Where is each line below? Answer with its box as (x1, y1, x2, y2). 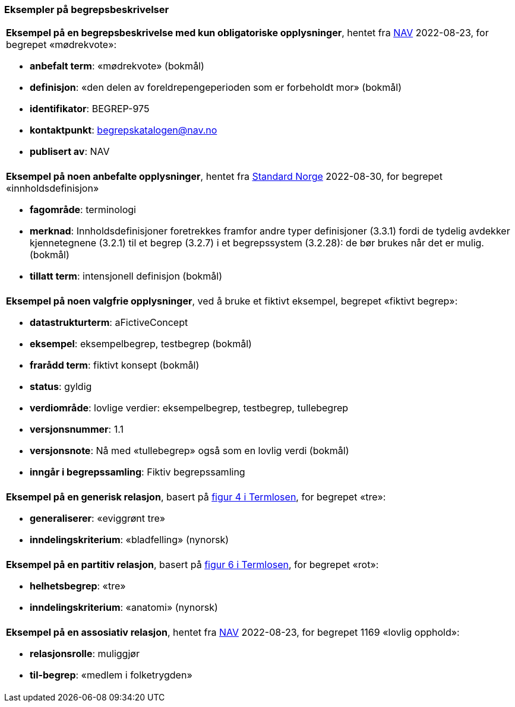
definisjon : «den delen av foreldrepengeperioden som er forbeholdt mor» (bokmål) (30, 81, 402, 94)
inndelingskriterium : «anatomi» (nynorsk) (30, 601, 218, 614)
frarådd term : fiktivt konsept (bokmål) (30, 359, 200, 372)
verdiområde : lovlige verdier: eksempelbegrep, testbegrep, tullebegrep (30, 402, 349, 414)
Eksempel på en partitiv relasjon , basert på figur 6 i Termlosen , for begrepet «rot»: (6, 559, 379, 571)
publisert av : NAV (30, 145, 110, 158)
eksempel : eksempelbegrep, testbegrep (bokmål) (30, 338, 252, 350)
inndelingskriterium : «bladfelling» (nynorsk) (30, 534, 229, 546)
